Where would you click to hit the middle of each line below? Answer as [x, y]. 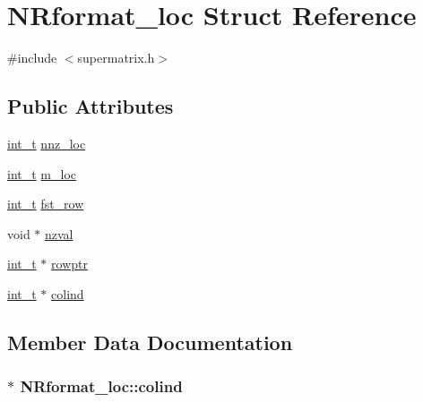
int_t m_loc [42, 173]
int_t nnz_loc [47, 143]
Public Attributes [91, 106]
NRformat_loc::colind [101, 386]
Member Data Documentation [150, 342]
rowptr [69, 264]
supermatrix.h [116, 58]
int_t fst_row [46, 204]
